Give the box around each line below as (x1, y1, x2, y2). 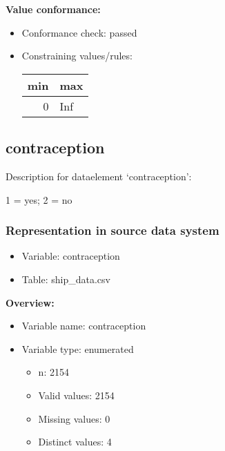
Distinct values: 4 (38, 434, 112, 449)
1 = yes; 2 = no (6, 192, 72, 207)
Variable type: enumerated (21, 341, 134, 356)
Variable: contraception (21, 249, 120, 263)
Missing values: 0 (38, 411, 110, 425)
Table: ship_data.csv (21, 271, 110, 286)
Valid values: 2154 (38, 387, 115, 402)
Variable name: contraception (21, 318, 146, 333)
